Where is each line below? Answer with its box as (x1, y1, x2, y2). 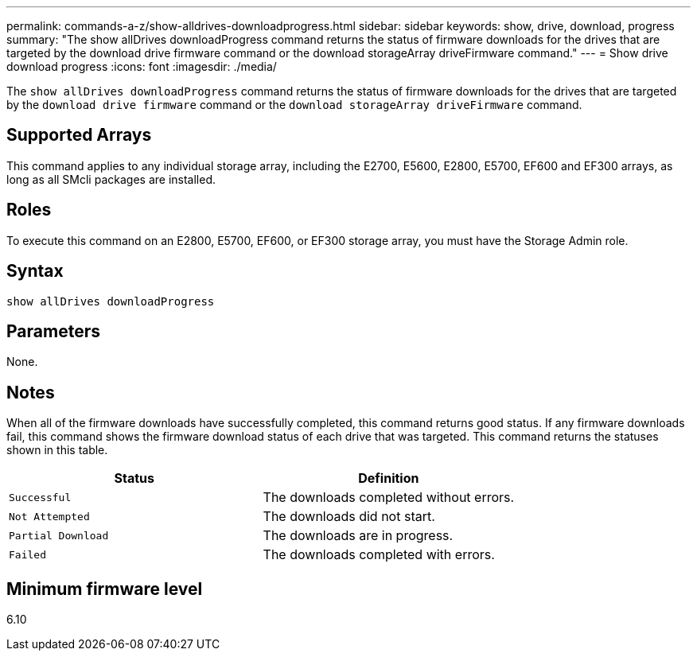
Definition (358, 470, 419, 487)
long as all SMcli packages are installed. (6, 172, 216, 186)
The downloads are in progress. (263, 527, 454, 544)
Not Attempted (9, 510, 90, 523)
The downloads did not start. (263, 508, 435, 525)
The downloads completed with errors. (263, 546, 495, 563)
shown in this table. (6, 443, 108, 457)
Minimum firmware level (6, 578, 203, 599)
